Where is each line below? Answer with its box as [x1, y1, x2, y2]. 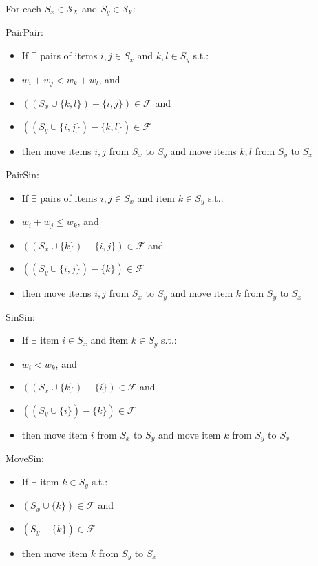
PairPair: [6, 25, 43, 39]
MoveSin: [6, 451, 45, 465]
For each [6, 1, 41, 15]
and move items [170, 143, 237, 158]
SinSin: [6, 309, 35, 324]
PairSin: [6, 167, 39, 181]
